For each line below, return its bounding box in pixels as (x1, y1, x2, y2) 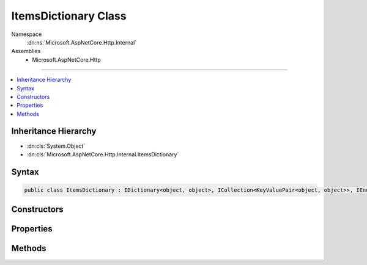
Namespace (11, 31, 42, 38)
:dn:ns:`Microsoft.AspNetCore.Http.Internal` (26, 38, 137, 46)
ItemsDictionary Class (11, 9, 127, 23)
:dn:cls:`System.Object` (26, 142, 86, 150)
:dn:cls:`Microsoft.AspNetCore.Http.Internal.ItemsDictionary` (26, 150, 179, 158)
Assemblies (11, 48, 41, 55)
